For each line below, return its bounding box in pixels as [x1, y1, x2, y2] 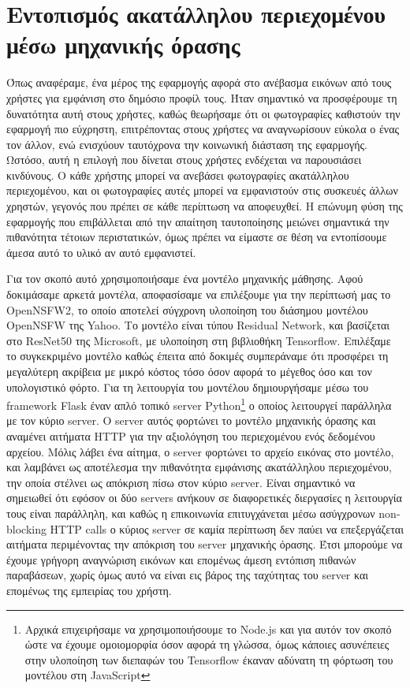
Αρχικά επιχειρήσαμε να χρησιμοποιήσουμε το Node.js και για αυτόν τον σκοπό [24, 620, 392, 637]
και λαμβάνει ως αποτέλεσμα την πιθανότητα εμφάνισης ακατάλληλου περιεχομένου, [6, 459, 392, 475]
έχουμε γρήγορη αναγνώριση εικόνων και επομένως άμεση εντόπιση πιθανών [6, 551, 356, 567]
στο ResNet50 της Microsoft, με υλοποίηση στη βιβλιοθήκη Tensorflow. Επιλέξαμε [6, 332, 391, 348]
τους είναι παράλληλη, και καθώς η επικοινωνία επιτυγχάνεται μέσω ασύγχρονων [6, 505, 375, 521]
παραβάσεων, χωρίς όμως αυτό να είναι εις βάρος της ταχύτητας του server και [6, 567, 369, 583]
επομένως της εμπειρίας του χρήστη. [6, 582, 172, 598]
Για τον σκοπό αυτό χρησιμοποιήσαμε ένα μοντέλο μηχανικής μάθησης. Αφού [6, 270, 363, 287]
